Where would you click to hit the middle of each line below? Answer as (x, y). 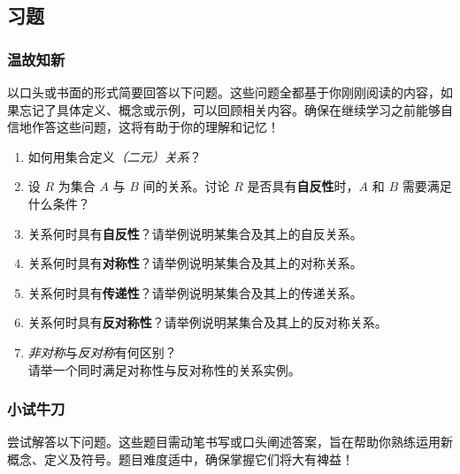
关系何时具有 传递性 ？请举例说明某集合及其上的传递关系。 (195, 292)
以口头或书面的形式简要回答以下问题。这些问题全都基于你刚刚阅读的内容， (224, 92)
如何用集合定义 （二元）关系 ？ (115, 156)
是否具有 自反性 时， (303, 186)
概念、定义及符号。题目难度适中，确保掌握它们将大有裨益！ (180, 459)
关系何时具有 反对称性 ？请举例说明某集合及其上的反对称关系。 (207, 322)
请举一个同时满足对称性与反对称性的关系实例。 (164, 369)
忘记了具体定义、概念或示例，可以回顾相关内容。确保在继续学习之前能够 (230, 109)
